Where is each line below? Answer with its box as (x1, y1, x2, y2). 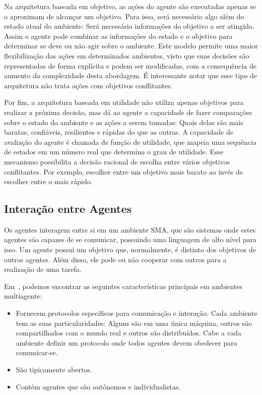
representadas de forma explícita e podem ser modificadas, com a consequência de (4, 60, 256, 71)
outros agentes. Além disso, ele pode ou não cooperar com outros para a (4, 254, 227, 264)
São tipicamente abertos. (16, 364, 92, 375)
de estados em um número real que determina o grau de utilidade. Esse (4, 146, 224, 157)
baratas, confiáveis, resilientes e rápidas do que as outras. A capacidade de (4, 127, 233, 137)
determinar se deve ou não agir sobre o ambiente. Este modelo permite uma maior (4, 40, 258, 51)
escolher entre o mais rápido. (4, 176, 93, 187)
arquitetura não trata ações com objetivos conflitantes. (4, 80, 173, 90)
